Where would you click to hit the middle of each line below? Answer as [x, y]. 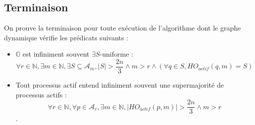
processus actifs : [41, 94]
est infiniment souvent [56, 54]
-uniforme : [116, 54]
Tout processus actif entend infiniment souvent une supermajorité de [120, 85]
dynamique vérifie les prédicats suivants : [66, 37]
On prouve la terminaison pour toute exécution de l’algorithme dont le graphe [123, 28]
